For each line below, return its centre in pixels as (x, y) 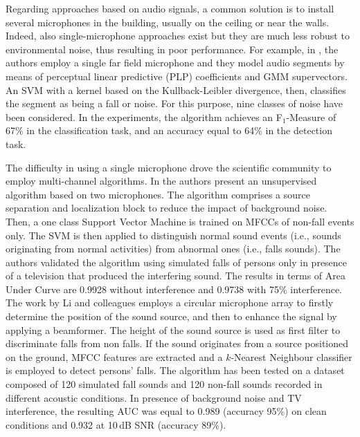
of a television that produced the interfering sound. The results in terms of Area (176, 276)
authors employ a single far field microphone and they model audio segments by (175, 63)
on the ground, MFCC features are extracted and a (114, 356)
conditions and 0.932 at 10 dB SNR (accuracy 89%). (116, 424)
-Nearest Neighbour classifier (291, 356)
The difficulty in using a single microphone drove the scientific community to (169, 167)
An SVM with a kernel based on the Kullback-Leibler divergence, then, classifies (176, 90)
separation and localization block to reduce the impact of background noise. (166, 208)
